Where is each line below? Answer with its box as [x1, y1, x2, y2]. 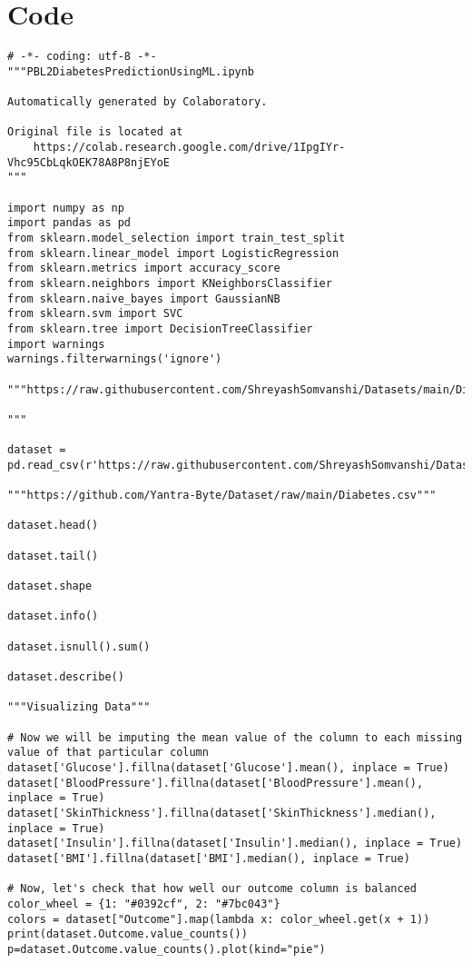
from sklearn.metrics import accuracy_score [7, 262, 280, 275]
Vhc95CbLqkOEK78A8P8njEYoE [7, 155, 170, 169]
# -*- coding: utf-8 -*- [7, 50, 157, 64]
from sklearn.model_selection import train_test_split [7, 232, 346, 244]
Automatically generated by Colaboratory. [7, 95, 268, 109]
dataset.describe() [7, 670, 124, 684]
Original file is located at [7, 125, 183, 139]
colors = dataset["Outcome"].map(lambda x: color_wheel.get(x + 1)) [7, 912, 430, 926]
